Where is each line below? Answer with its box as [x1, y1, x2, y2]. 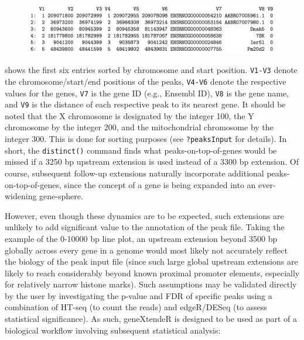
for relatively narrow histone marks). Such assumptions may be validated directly [5, 278, 297, 290]
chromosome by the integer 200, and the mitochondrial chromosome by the [5, 121, 274, 133]
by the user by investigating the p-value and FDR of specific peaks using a [5, 289, 272, 301]
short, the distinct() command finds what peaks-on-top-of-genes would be [5, 144, 277, 156]
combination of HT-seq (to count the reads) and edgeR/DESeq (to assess [5, 301, 267, 313]
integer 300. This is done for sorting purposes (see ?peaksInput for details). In [5, 133, 287, 145]
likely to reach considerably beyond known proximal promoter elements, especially [5, 266, 300, 279]
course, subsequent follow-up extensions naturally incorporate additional [5, 166, 264, 179]
